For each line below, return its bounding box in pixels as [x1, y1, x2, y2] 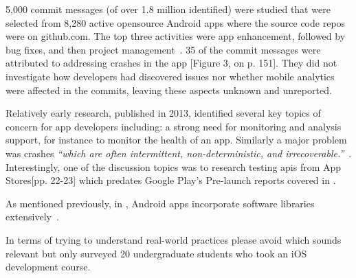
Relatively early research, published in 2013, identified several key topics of [5, 106, 321, 120]
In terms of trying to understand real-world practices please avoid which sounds [5, 232, 342, 246]
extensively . [5, 209, 59, 224]
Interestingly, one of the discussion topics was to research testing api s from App [5, 159, 342, 174]
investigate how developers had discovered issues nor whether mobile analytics [5, 69, 335, 83]
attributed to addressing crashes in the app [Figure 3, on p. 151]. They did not [5, 56, 337, 70]
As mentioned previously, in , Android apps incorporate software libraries [5, 196, 315, 210]
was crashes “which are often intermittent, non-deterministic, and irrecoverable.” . [5, 146, 352, 160]
